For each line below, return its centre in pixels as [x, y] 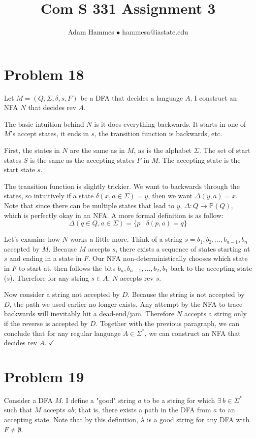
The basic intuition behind [44, 124]
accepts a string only [216, 313]
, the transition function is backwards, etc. [158, 133]
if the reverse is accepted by [46, 323]
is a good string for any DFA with [198, 420]
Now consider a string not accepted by [62, 294]
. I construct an [214, 97]
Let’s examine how [32, 239]
